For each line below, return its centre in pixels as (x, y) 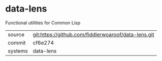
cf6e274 (43, 42)
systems (18, 51)
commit (17, 42)
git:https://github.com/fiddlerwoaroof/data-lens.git (93, 34)
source (16, 34)
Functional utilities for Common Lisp (43, 23)
